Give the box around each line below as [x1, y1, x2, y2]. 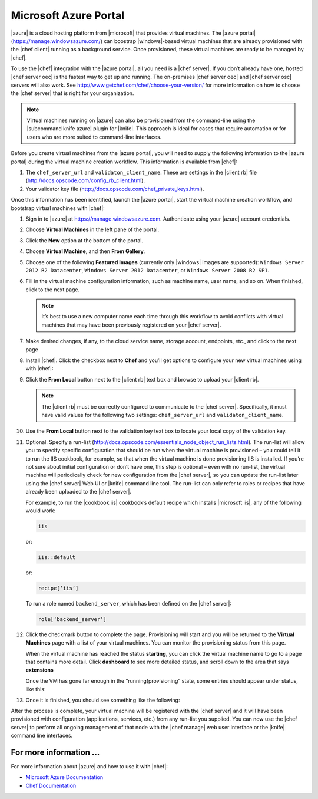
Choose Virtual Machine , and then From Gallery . [25, 248, 145, 255]
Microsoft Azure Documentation [25, 774, 103, 781]
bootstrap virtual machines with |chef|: [11, 204, 105, 212]
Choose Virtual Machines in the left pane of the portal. [25, 226, 159, 233]
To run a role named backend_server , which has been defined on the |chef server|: [25, 600, 232, 607]
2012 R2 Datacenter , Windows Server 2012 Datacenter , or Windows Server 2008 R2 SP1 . [25, 267, 270, 274]
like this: [25, 686, 46, 693]
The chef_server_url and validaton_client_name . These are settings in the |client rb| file [25, 169, 257, 176]
